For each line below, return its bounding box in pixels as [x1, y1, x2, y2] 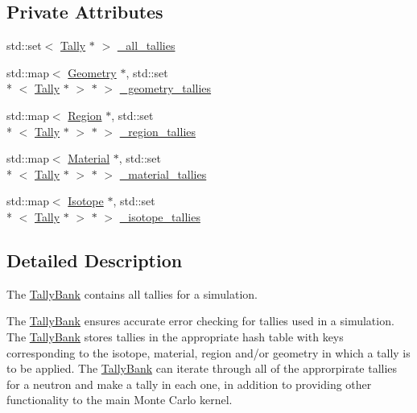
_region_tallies [119, 122, 196, 139]
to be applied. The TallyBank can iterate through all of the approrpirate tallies [6, 360, 398, 377]
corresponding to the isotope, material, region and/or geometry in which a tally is [6, 344, 411, 361]
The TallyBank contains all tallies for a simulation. [6, 285, 258, 302]
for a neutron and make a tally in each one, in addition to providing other [6, 375, 372, 392]
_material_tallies [119, 165, 207, 182]
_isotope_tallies [119, 208, 200, 225]
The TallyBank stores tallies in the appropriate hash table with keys [6, 328, 344, 345]
